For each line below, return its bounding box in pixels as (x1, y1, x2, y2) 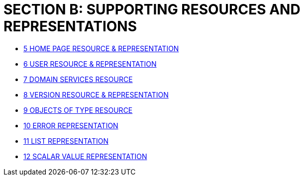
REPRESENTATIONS (3, 18, 137, 35)
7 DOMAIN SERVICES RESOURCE (23, 75, 133, 84)
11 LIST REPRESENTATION (23, 136, 108, 145)
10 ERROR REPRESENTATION (23, 121, 118, 130)
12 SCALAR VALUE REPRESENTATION (23, 152, 147, 161)
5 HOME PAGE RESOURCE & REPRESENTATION (23, 44, 179, 53)
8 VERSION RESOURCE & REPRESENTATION (23, 90, 169, 99)
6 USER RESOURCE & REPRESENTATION (23, 59, 157, 68)
